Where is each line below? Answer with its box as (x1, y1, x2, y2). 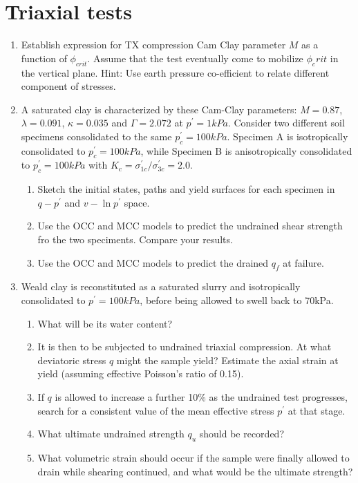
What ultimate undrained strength (37, 426, 185, 441)
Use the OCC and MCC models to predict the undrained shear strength (37, 218, 343, 233)
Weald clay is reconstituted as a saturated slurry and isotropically (21, 279, 301, 294)
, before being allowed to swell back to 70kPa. (140, 293, 334, 307)
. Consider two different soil (227, 115, 345, 130)
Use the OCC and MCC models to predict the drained (37, 255, 269, 269)
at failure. (283, 255, 324, 269)
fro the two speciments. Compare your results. (37, 232, 233, 247)
